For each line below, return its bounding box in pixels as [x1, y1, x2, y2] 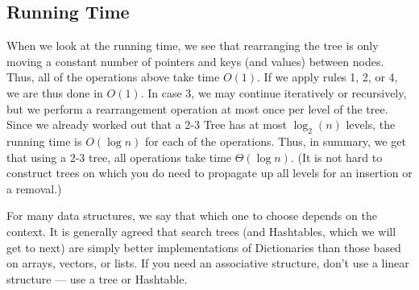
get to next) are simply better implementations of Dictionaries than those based [6, 238, 401, 255]
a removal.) [6, 180, 62, 197]
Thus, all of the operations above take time [6, 68, 220, 85]
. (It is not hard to [290, 148, 383, 165]
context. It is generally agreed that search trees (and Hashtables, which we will [6, 222, 396, 239]
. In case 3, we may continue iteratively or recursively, [140, 84, 407, 101]
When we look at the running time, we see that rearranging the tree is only [6, 37, 379, 54]
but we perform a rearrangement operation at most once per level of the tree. [6, 100, 388, 117]
